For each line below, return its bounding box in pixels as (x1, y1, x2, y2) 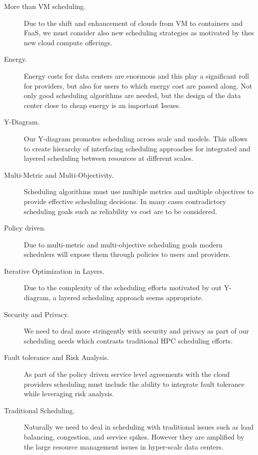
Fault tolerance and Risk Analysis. (4, 352, 109, 362)
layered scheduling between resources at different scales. (24, 153, 193, 163)
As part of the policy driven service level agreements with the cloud (24, 369, 230, 379)
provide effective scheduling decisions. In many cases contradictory (24, 196, 226, 206)
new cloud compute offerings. (24, 37, 112, 47)
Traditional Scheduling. (4, 405, 75, 415)
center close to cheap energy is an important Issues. (24, 100, 181, 110)
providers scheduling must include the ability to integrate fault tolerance (24, 378, 245, 389)
